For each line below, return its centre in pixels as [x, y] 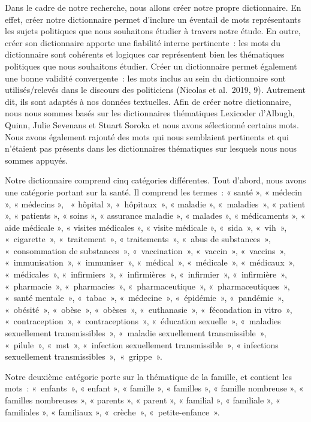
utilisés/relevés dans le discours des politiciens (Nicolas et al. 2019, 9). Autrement [155, 90]
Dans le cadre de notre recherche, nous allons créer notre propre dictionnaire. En [153, 7]
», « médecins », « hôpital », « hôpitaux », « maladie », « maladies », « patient [155, 204]
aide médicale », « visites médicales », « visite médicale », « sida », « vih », [146, 227]
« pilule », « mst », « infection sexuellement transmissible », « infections [142, 344]
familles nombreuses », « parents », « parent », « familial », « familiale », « [143, 400]
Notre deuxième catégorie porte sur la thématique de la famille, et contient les [148, 376]
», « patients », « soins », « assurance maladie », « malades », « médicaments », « [155, 215]
